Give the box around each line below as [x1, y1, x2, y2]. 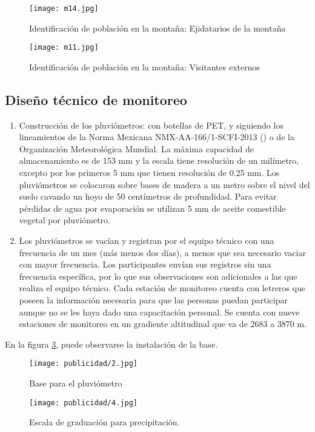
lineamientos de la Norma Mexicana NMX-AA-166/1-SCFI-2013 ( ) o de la [19, 130, 294, 143]
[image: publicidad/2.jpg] [29, 359, 138, 368]
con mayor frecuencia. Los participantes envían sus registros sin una [19, 258, 271, 271]
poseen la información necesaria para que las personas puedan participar [19, 294, 288, 306]
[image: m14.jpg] [29, 4, 99, 13]
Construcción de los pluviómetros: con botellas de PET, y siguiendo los [19, 118, 283, 131]
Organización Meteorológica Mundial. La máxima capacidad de [19, 142, 254, 155]
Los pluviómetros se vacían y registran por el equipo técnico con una [19, 234, 274, 247]
